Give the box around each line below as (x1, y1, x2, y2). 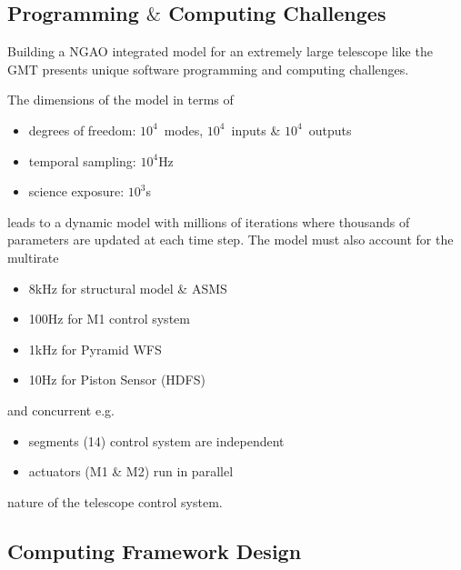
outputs (308, 120, 352, 139)
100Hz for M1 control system (28, 309, 190, 328)
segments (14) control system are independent (28, 431, 285, 450)
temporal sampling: (28, 151, 136, 170)
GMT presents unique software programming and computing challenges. (7, 59, 409, 78)
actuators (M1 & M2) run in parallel (28, 462, 234, 481)
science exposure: (28, 182, 125, 201)
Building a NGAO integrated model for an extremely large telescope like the (7, 42, 433, 61)
